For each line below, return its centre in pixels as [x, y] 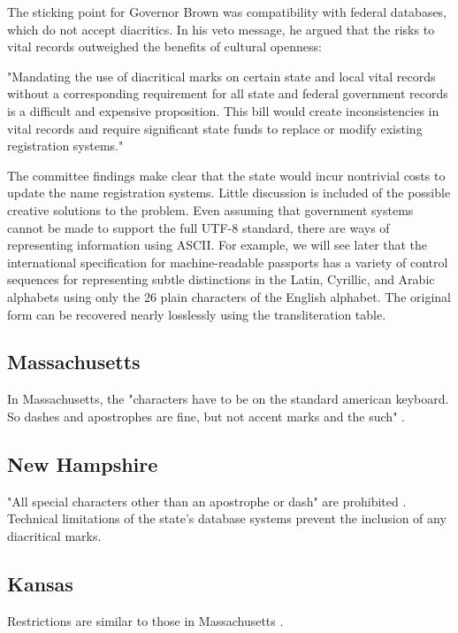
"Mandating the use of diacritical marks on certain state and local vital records [221, 76]
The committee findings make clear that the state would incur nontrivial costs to [226, 175]
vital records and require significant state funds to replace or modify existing [215, 128]
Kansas [40, 583]
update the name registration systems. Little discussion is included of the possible [229, 193]
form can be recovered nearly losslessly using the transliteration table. [197, 314]
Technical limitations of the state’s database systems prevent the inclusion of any [227, 518]
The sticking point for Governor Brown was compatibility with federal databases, [227, 12]
